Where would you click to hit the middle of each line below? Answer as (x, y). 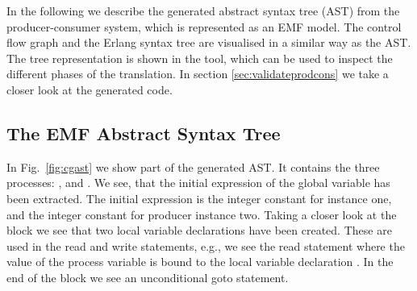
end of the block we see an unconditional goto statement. (148, 277)
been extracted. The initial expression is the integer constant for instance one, (199, 198)
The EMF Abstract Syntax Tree (144, 133)
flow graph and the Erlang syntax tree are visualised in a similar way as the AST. (209, 42)
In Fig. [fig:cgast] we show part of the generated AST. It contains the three (193, 166)
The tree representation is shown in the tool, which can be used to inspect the (200, 58)
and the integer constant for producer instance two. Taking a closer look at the (202, 214)
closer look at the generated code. (90, 89)
